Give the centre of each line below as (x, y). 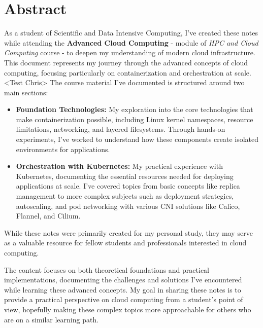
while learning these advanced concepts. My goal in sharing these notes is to (123, 289)
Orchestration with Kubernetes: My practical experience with (119, 166)
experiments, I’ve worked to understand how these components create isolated (137, 139)
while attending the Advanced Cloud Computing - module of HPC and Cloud (131, 42)
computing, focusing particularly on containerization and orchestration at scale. (128, 72)
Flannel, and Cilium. (48, 216)
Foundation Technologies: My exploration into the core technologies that (135, 109)
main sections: (26, 92)
